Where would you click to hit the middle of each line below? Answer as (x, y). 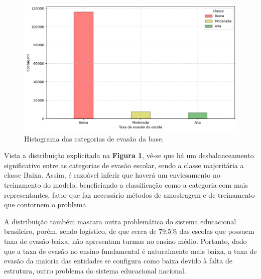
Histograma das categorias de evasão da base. (94, 138)
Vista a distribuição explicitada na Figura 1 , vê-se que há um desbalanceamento (129, 155)
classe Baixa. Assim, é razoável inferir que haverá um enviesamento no (112, 175)
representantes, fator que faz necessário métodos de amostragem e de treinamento (129, 194)
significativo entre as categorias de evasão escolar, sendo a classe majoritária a (124, 165)
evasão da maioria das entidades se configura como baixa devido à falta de (118, 261)
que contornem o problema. (46, 204)
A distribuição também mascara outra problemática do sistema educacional (120, 221)
